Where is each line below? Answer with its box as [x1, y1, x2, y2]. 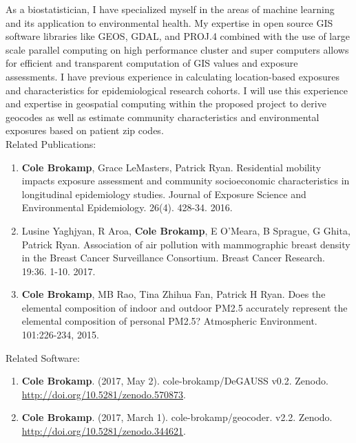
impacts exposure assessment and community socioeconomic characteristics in [21, 173, 350, 188]
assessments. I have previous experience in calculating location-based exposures [6, 69, 339, 83]
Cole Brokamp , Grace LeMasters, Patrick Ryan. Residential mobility [21, 160, 322, 174]
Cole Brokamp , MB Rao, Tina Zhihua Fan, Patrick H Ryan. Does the [21, 287, 326, 301]
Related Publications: [6, 136, 96, 151]
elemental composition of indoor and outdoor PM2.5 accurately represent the [21, 300, 348, 314]
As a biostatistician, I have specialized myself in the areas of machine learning [6, 2, 335, 16]
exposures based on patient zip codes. [6, 123, 164, 138]
